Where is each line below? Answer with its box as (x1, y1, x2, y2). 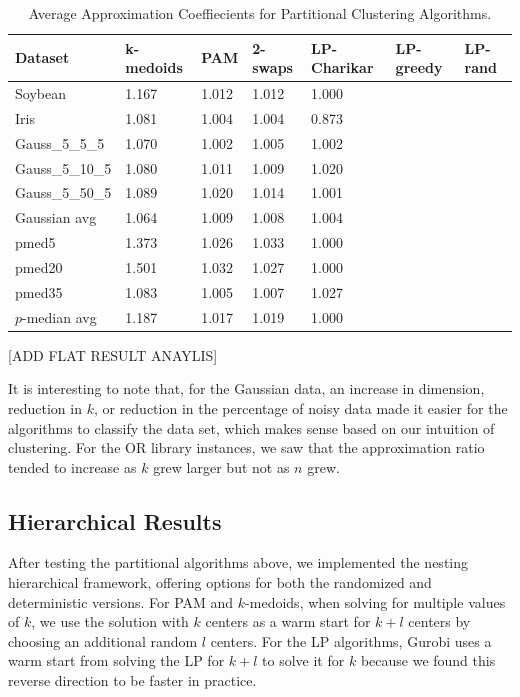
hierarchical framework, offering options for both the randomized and (8, 572, 432, 593)
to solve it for (262, 650, 345, 671)
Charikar (311, 57, 374, 78)
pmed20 (15, 256, 63, 277)
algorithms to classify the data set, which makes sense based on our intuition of (8, 417, 495, 438)
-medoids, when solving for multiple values (245, 591, 506, 612)
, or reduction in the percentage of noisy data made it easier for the (93, 397, 508, 418)
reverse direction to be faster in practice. (8, 670, 257, 691)
